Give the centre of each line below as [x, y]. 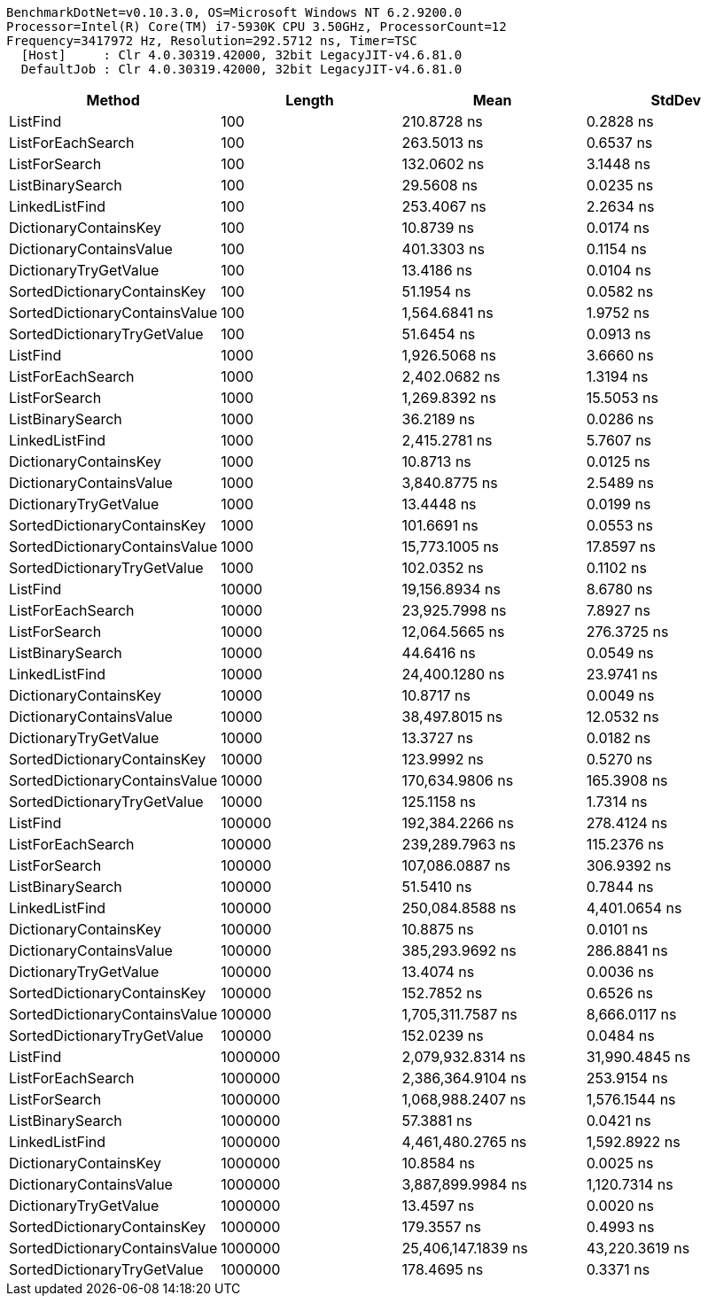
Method [113, 100]
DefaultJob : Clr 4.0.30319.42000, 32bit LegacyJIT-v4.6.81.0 [241, 69]
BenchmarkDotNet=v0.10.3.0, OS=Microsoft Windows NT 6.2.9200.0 [234, 12]
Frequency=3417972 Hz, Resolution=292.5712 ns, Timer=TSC [212, 41]
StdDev [676, 100]
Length [310, 100]
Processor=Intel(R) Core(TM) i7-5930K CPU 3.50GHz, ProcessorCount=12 [257, 27]
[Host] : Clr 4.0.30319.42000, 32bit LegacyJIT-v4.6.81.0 [241, 55]
